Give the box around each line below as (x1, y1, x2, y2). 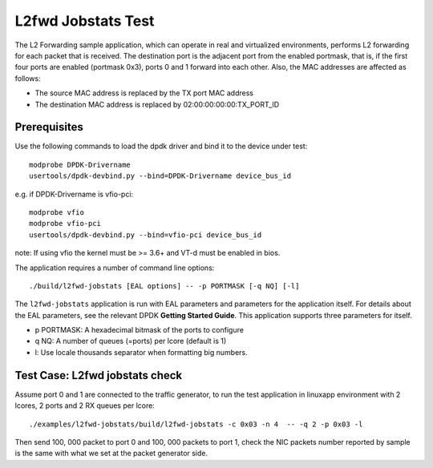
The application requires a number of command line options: (14, 263, 215, 272)
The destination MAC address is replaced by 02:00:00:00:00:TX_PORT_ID (34, 99, 280, 109)
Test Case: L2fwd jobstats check (14, 369, 183, 382)
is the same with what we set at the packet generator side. (14, 449, 208, 458)
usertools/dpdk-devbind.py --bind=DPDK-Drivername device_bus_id (29, 171, 292, 180)
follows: (14, 73, 41, 83)
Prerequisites (14, 120, 83, 134)
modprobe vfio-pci (29, 219, 102, 228)
